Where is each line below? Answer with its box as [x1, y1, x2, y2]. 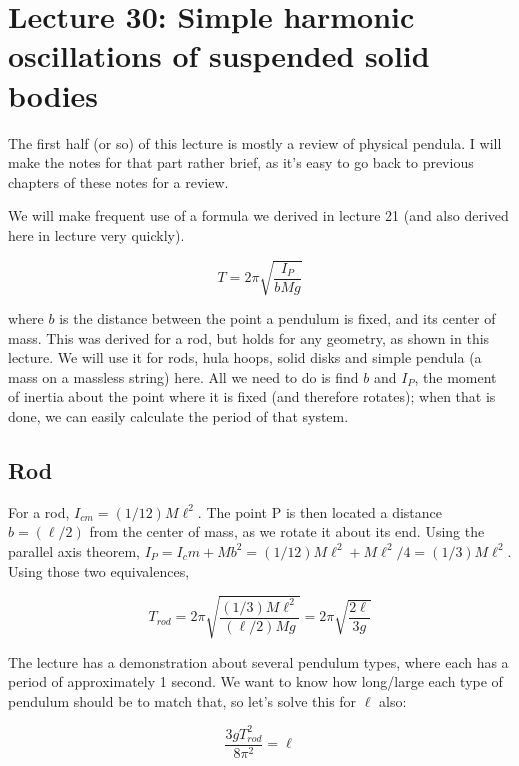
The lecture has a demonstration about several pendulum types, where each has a [8, 651, 509, 672]
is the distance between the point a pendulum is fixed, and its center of [59, 308, 496, 329]
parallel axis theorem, [8, 540, 140, 561]
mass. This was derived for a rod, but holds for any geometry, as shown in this [8, 327, 490, 348]
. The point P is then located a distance [197, 501, 443, 522]
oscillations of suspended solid [8, 35, 430, 76]
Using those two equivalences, [8, 560, 190, 581]
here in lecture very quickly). [8, 224, 185, 245]
